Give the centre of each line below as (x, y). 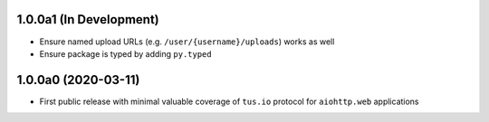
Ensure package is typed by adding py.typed (125, 53)
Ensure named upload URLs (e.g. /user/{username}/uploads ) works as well (187, 42)
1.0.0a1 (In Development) (88, 19)
